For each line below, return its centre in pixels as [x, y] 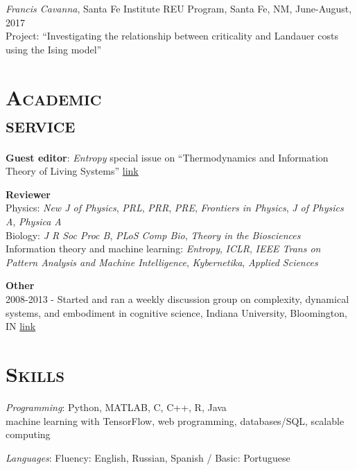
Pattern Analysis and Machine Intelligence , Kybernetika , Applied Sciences [162, 262]
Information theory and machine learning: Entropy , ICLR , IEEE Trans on [163, 249]
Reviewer [28, 194]
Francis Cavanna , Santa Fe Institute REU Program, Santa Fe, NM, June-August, [179, 8]
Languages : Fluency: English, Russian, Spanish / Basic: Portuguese [148, 457]
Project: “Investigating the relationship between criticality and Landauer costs [172, 36]
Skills [35, 374]
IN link [21, 326]
